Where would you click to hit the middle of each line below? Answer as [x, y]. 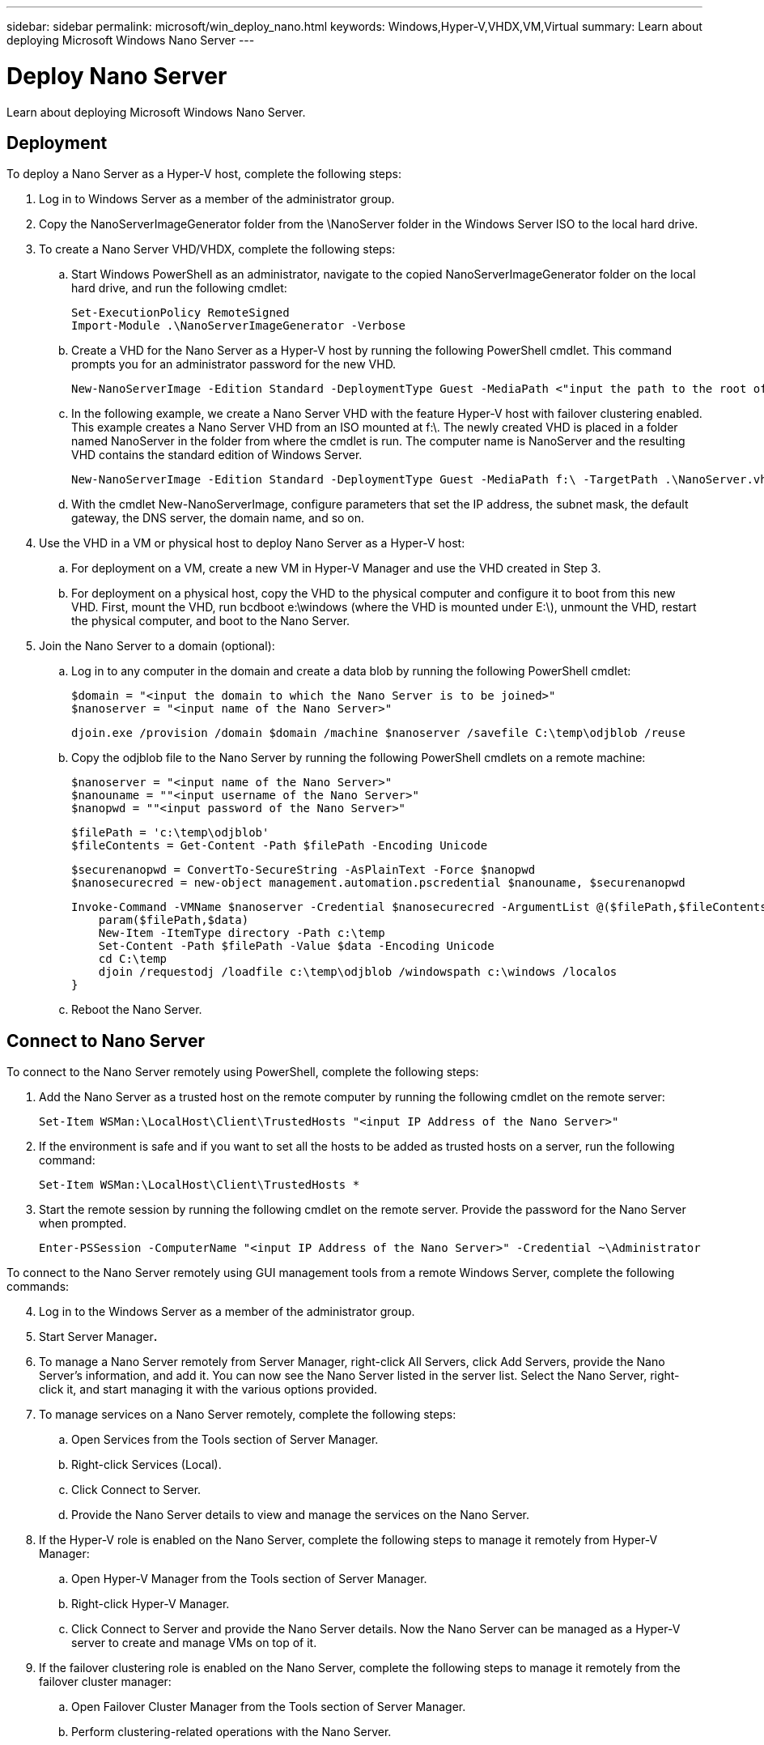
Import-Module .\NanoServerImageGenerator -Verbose [239, 326]
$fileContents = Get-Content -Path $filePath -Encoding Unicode [280, 846]
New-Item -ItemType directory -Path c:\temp [242, 933]
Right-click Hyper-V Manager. [151, 1604]
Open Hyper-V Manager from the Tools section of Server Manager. [249, 1579]
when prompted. [83, 1224]
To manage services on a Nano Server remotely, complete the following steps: [248, 1415]
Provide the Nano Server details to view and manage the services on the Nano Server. [301, 1515]
